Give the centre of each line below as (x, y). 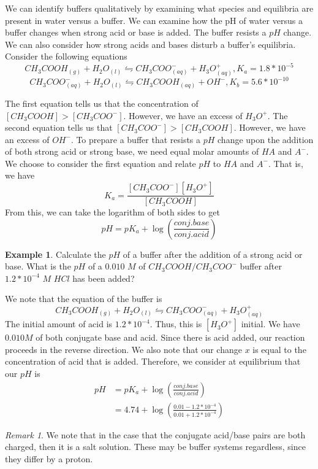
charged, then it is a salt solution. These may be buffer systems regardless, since (155, 447)
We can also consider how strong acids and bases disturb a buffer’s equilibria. (150, 44)
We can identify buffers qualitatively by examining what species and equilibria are (159, 8)
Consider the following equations (66, 56)
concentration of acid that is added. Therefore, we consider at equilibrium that (153, 361)
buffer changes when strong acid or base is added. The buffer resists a (136, 32)
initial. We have (271, 324)
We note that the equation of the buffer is (84, 299)
